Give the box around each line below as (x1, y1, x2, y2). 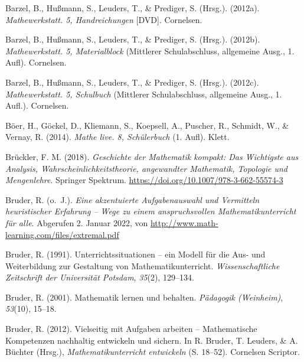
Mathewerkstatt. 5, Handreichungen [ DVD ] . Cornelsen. (5, 13, 202, 25)
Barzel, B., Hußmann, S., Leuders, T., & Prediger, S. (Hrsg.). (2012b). (5, 33, 260, 45)
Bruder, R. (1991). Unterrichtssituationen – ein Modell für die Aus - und (5, 248, 266, 260)
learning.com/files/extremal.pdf (5, 228, 119, 240)
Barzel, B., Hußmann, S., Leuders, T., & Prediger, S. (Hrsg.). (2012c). (5, 76, 259, 88)
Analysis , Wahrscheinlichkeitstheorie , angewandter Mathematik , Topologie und (5, 162, 288, 174)
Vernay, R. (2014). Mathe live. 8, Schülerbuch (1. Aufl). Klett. (5, 131, 230, 143)
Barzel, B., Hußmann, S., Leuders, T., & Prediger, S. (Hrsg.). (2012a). (5, 2, 260, 14)
